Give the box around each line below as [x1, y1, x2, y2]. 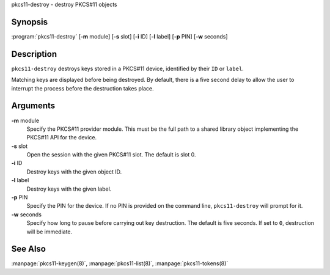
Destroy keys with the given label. [26, 185, 112, 193]
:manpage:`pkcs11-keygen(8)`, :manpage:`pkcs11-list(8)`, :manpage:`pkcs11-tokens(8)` [11, 260, 229, 267]
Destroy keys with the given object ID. [26, 168, 122, 175]
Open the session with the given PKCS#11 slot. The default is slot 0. [26, 151, 196, 158]
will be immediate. [26, 228, 73, 235]
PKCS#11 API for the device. [26, 134, 97, 141]
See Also [11, 244, 46, 254]
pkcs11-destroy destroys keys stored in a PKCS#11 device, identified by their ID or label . [11, 65, 244, 72]
